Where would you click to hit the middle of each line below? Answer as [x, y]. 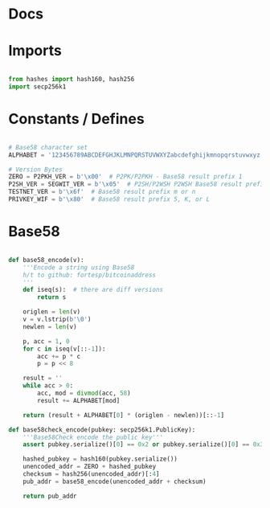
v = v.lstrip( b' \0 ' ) [57, 319]
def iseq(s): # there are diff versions [93, 290]
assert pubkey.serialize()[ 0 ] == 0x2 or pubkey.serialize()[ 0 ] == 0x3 [143, 444]
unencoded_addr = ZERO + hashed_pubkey [90, 467]
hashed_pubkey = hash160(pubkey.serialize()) [100, 459]
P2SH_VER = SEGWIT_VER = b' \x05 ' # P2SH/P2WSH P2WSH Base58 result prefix [138, 184]
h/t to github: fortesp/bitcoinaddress [90, 275]
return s [52, 297]
